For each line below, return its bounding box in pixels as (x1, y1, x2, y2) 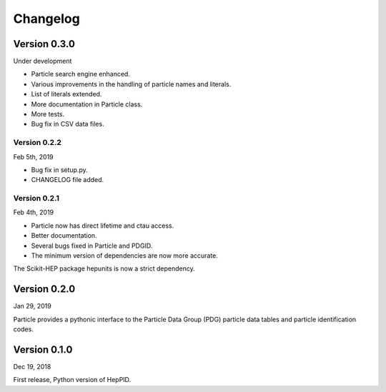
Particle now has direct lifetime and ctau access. (31, 221, 174, 230)
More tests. (31, 110, 65, 119)
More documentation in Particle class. (31, 100, 143, 109)
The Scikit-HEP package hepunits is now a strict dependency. (13, 264, 196, 273)
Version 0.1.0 (13, 343, 73, 356)
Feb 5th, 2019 (13, 152, 54, 161)
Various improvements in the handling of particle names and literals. (31, 79, 232, 89)
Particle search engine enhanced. (31, 70, 130, 79)
